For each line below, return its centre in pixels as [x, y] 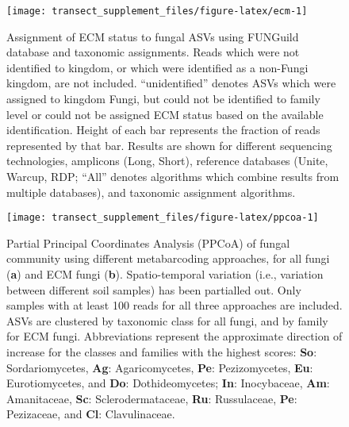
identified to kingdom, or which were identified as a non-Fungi [157, 67]
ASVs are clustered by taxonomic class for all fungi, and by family [167, 320]
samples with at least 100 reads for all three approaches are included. [174, 305]
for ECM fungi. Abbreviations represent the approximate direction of [174, 336]
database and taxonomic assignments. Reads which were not [153, 52]
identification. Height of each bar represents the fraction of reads [163, 130]
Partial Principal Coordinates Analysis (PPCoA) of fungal [148, 242]
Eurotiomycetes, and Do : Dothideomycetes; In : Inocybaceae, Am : [168, 383]
